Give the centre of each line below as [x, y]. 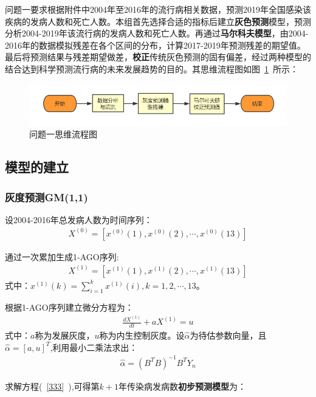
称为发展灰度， [65, 335]
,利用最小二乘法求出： [94, 347]
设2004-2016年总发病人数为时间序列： [79, 219]
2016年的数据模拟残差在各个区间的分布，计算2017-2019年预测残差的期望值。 [155, 45]
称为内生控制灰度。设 [142, 335]
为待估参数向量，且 [228, 335]
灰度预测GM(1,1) [46, 197]
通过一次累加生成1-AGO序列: [62, 256]
